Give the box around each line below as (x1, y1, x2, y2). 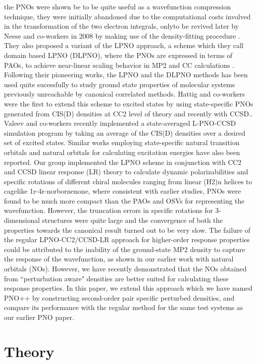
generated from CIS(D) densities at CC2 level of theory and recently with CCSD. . (4, 108, 253, 118)
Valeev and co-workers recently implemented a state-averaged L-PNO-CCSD (4, 118, 236, 128)
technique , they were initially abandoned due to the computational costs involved (4, 11, 251, 21)
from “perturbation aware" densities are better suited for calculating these (4, 273, 229, 283)
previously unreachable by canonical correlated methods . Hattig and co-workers (4, 89, 245, 99)
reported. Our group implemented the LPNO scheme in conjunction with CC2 (4, 156, 242, 167)
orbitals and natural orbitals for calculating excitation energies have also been (4, 147, 240, 157)
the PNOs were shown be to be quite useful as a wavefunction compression (4, 1, 231, 11)
